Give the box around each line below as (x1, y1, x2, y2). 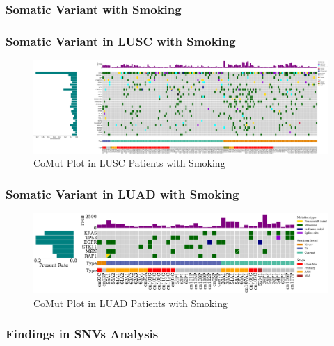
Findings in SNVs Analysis (6, 325, 159, 343)
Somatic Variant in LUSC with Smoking (6, 32, 236, 49)
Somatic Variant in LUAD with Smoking (6, 185, 239, 202)
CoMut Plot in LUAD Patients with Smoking (33, 295, 228, 310)
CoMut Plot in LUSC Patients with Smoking (33, 156, 225, 170)
